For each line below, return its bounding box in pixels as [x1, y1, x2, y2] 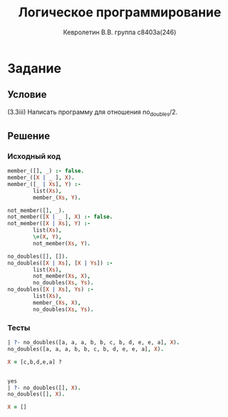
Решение [7, 130, 51, 142]
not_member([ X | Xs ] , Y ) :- [7, 220, 91, 227]
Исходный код [7, 151, 61, 161]
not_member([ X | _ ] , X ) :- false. [7, 213, 113, 221]
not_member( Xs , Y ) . [33, 240, 91, 247]
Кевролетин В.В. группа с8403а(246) [63, 28, 177, 36]
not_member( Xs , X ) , [33, 272, 91, 280]
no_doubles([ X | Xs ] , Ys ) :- [7, 286, 94, 293]
